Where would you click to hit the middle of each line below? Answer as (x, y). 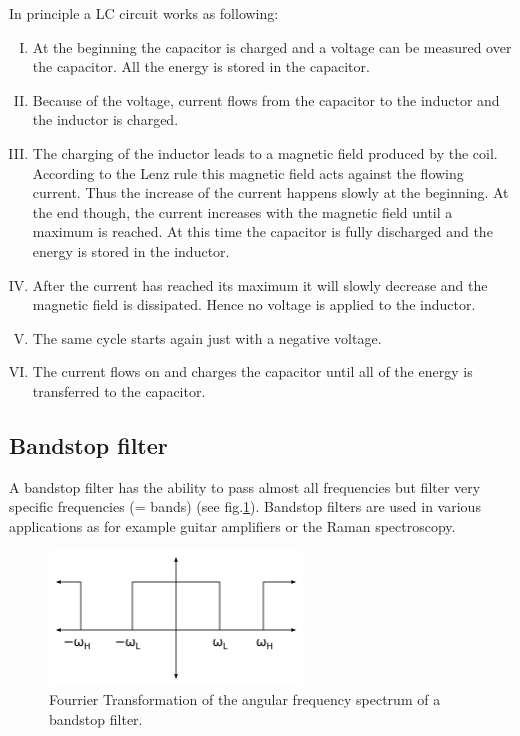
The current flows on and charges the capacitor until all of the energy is (252, 371)
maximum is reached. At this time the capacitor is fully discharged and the (262, 231)
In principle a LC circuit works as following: (144, 13)
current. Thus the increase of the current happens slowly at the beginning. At (270, 192)
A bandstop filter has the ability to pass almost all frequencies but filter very (245, 486)
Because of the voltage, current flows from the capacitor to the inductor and (266, 99)
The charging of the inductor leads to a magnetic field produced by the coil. (265, 152)
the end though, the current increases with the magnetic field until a (242, 211)
